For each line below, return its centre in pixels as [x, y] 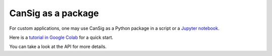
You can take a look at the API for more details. [58, 47]
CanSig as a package [54, 13]
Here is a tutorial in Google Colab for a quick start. [61, 37]
